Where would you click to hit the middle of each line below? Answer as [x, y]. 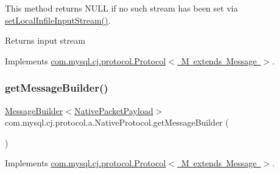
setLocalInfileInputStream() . [58, 20]
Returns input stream [45, 40]
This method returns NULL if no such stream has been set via [122, 8]
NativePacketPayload [114, 110]
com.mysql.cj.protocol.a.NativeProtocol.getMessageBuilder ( [117, 122]
